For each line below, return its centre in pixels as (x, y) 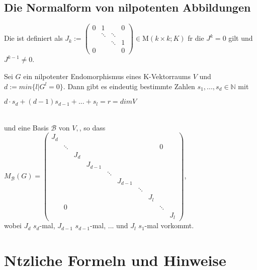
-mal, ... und (109, 225)
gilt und (241, 38)
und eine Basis (26, 127)
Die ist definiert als (33, 38)
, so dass (92, 127)
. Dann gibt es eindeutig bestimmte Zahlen (129, 86)
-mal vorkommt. (169, 225)
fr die (196, 38)
